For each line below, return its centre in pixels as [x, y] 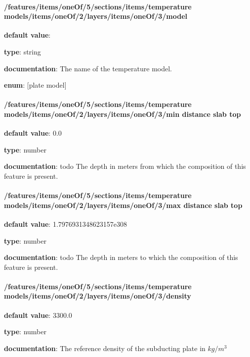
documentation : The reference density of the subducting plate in [105, 348]
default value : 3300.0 [38, 315]
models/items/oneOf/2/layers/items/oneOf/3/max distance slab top [123, 205]
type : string [22, 51]
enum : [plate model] [35, 85]
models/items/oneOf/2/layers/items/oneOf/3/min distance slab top [123, 114]
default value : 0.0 [33, 133]
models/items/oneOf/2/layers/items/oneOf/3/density [98, 296]
